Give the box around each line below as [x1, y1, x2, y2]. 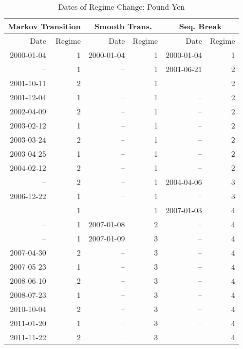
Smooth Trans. [94, 20, 152, 32]
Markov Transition [8, 20, 81, 32]
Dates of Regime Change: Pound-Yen [58, 1, 185, 12]
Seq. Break [179, 20, 222, 32]
